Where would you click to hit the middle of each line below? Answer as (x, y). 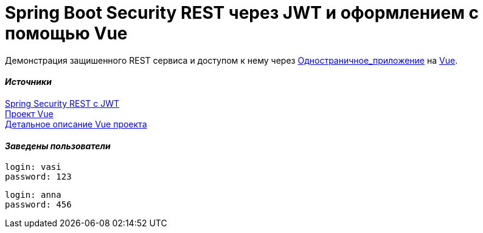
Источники (28, 82)
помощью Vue (66, 33)
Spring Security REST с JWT (62, 103)
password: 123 (38, 177)
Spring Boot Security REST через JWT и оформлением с (242, 13)
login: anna (33, 195)
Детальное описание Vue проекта (76, 124)
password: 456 (38, 205)
